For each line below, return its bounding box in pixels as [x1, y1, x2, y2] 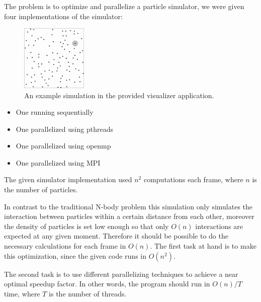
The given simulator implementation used [4, 174, 132, 185]
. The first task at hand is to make [150, 241, 256, 251]
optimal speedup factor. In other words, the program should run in [4, 278, 210, 289]
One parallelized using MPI [16, 157, 101, 168]
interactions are [195, 220, 243, 231]
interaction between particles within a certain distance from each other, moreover [4, 211, 254, 221]
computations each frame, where [143, 174, 243, 185]
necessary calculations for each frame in [4, 241, 126, 251]
